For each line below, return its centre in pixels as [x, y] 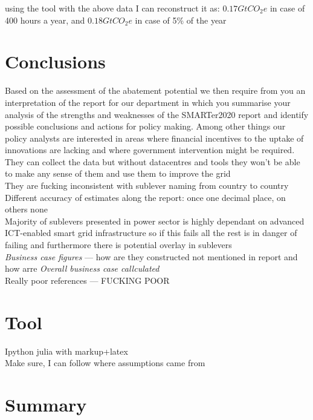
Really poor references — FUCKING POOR [87, 280]
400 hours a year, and [45, 20]
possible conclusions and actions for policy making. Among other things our [145, 126]
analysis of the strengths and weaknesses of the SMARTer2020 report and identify [157, 114]
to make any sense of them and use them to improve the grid [118, 173]
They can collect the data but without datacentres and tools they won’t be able [153, 161]
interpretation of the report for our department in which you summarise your [148, 102]
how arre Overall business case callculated [82, 268]
